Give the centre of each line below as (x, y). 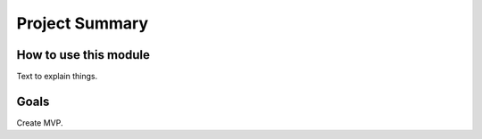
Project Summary (83, 23)
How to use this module (83, 55)
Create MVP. (40, 123)
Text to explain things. (57, 77)
